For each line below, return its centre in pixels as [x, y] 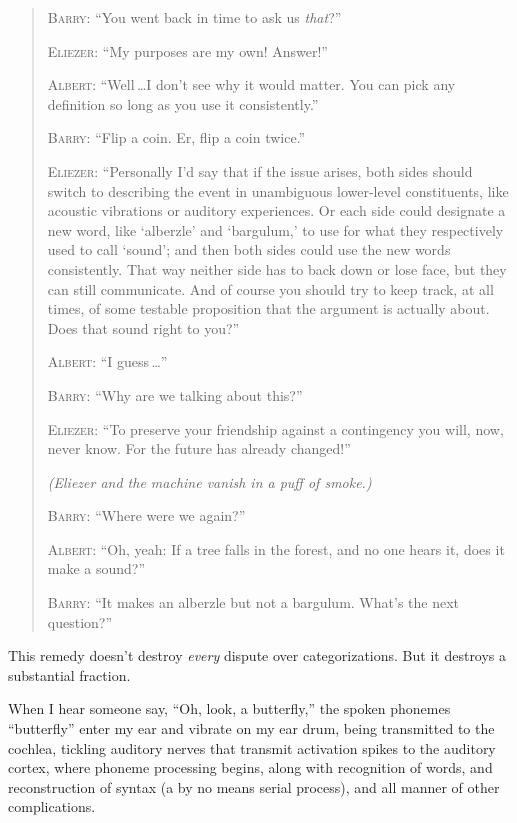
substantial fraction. [69, 674]
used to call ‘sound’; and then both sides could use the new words [249, 249]
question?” [80, 621]
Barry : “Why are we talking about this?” [175, 394]
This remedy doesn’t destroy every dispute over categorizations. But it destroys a [257, 655]
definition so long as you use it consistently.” [183, 103]
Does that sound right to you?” [143, 327]
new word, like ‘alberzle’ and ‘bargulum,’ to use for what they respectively [275, 229]
